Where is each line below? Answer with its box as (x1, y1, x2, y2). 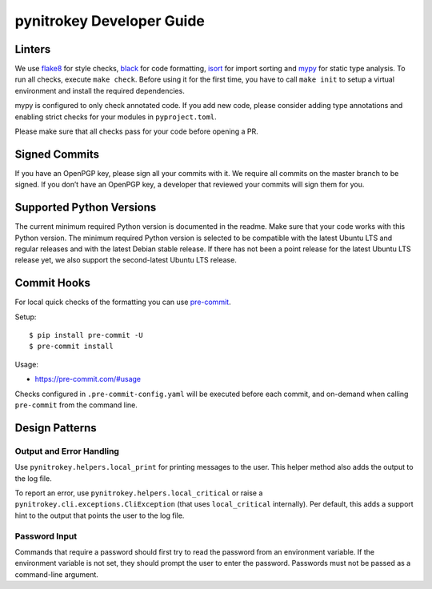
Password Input (14, 531, 78, 542)
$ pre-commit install (29, 342, 114, 351)
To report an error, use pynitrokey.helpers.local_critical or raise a (14, 488, 263, 498)
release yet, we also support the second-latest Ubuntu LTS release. (14, 255, 238, 265)
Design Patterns (14, 421, 97, 435)
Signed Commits (14, 147, 100, 161)
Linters (14, 42, 51, 56)
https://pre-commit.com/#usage (34, 375, 142, 384)
